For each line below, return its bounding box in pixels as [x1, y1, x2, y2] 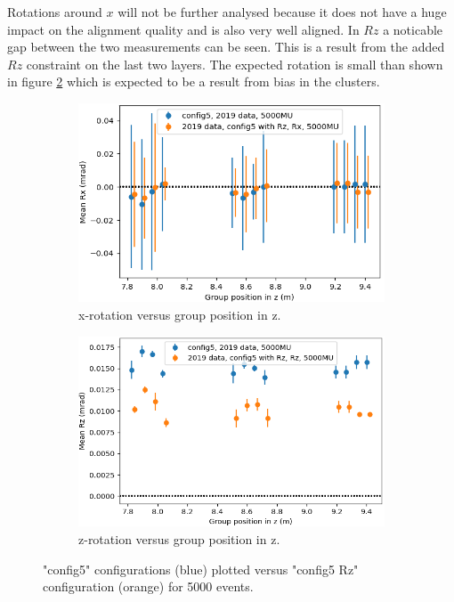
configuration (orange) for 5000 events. [43, 577, 254, 596]
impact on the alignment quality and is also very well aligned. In [7, 20, 360, 38]
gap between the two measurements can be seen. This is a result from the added [7, 37, 445, 56]
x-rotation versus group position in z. [78, 305, 281, 323]
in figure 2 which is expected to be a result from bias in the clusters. [7, 72, 380, 91]
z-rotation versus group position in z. [78, 529, 280, 548]
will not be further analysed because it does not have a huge [118, 3, 447, 20]
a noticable [383, 20, 443, 38]
